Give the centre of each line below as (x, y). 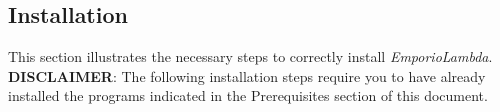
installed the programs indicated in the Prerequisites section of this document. (248, 95)
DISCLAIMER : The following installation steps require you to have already (247, 75)
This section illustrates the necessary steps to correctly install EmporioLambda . (250, 56)
